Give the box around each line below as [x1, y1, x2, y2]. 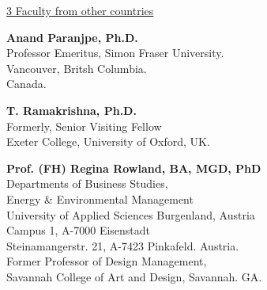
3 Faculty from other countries [6, 2, 154, 18]
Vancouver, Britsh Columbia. [6, 59, 147, 76]
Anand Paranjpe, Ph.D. [6, 29, 138, 45]
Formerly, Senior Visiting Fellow [6, 117, 162, 134]
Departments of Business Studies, [6, 175, 168, 192]
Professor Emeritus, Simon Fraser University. [6, 44, 224, 61]
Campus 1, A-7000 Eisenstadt [6, 222, 151, 238]
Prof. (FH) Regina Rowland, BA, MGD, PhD [6, 159, 261, 176]
